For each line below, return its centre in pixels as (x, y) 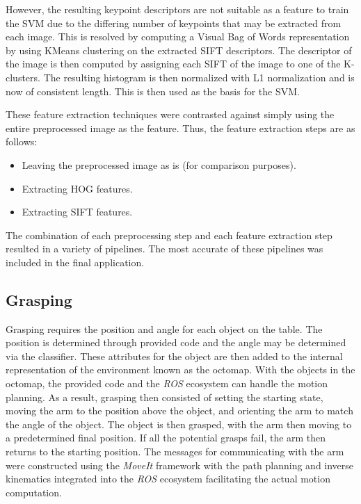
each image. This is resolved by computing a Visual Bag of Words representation (178, 36)
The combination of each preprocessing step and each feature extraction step (169, 235)
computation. (34, 492)
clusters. (23, 77)
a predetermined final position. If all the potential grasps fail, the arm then (166, 438)
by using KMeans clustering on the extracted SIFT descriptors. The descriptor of (179, 50)
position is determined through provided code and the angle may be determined (176, 342)
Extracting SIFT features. (77, 212)
